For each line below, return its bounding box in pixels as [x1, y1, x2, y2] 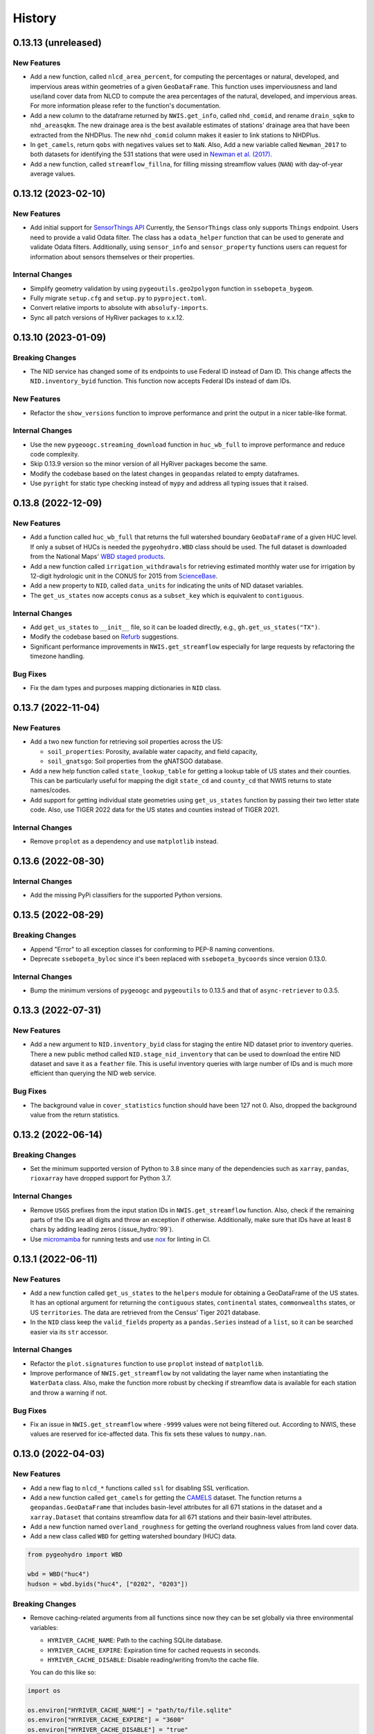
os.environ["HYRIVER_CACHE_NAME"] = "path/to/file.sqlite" [27, 1706, 232, 1715]
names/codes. [30, 786, 71, 794]
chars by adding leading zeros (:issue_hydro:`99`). [30, 1225, 174, 1234]
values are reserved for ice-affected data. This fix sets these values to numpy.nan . [30, 1430, 267, 1439]
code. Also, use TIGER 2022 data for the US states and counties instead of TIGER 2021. [30, 805, 280, 814]
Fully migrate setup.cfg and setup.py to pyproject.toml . [30, 294, 207, 302]
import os [27, 1687, 61, 1695]
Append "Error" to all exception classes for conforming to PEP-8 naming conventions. [30, 945, 275, 953]
